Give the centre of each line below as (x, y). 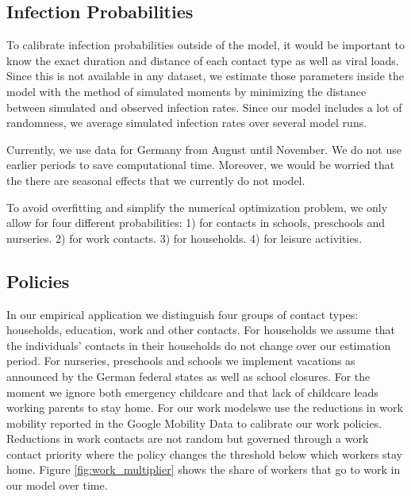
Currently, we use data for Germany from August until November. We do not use (204, 149)
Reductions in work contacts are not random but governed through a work (188, 438)
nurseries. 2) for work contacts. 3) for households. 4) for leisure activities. (184, 238)
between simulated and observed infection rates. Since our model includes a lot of (204, 107)
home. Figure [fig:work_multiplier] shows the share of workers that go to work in (204, 469)
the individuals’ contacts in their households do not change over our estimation (199, 345)
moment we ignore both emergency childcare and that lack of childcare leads (192, 392)
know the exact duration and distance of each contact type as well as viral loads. (203, 60)
